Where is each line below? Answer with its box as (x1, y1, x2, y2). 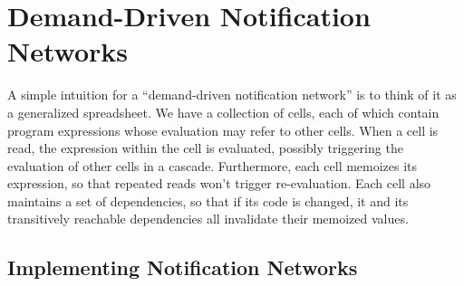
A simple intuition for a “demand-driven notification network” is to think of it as (7, 85, 457, 104)
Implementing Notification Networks (7, 253, 358, 281)
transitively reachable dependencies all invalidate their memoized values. (7, 209, 409, 228)
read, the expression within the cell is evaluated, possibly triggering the (7, 138, 403, 157)
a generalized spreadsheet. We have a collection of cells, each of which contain (7, 102, 440, 121)
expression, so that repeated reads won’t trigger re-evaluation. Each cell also (7, 174, 431, 193)
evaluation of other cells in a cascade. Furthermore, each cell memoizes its (7, 156, 418, 175)
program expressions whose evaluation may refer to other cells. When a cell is (7, 120, 439, 139)
